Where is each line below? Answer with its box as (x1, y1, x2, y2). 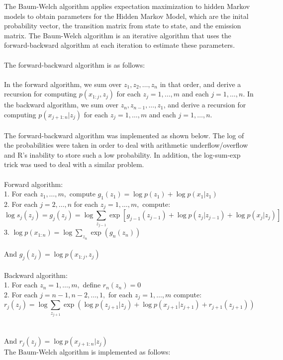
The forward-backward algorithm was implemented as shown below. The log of (4, 130, 244, 140)
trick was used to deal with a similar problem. (4, 159, 144, 170)
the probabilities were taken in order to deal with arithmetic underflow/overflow (4, 140, 248, 150)
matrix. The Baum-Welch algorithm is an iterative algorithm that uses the (4, 30, 231, 40)
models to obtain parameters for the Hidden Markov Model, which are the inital (4, 10, 249, 21)
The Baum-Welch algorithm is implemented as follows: (4, 347, 171, 357)
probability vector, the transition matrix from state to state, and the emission (4, 20, 241, 31)
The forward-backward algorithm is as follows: (4, 59, 145, 70)
